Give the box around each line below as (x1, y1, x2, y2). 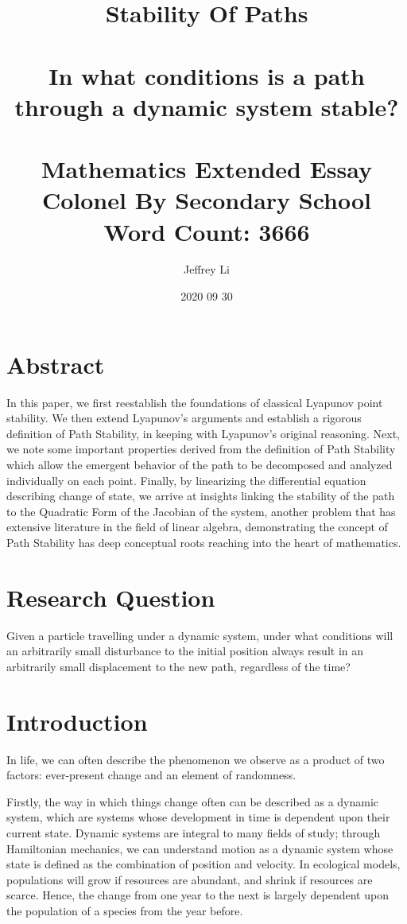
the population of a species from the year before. (6, 902, 243, 918)
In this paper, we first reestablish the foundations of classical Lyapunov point (6, 394, 383, 410)
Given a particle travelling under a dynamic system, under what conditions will (6, 627, 393, 643)
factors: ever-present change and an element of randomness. (6, 767, 297, 783)
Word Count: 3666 (103, 215, 310, 247)
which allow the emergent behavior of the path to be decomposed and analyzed (6, 456, 393, 472)
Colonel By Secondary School (41, 184, 372, 216)
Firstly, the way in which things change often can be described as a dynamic (6, 793, 379, 809)
